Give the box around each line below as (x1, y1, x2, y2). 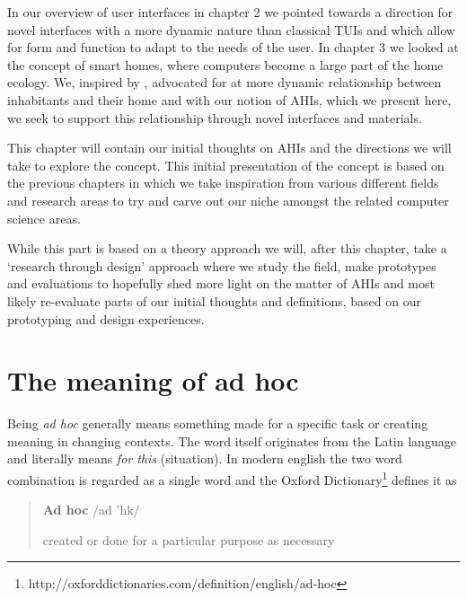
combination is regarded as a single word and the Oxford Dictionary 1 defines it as (7, 468, 457, 489)
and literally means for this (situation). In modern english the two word (7, 449, 402, 468)
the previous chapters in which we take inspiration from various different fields (7, 173, 439, 192)
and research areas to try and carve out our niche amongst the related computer (7, 190, 449, 209)
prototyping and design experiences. (7, 309, 205, 328)
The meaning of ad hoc (7, 362, 299, 399)
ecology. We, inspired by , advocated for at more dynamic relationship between (7, 73, 442, 92)
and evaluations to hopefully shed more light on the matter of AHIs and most (7, 274, 435, 293)
